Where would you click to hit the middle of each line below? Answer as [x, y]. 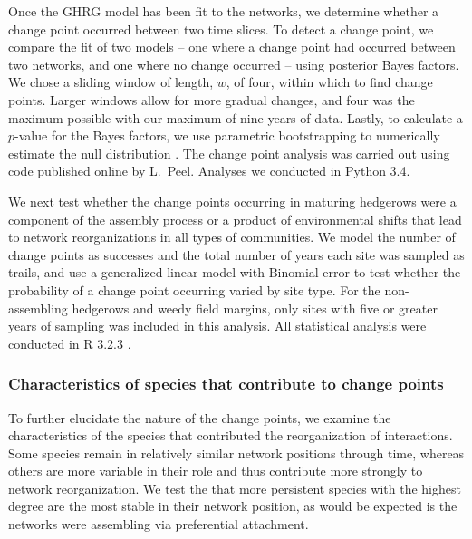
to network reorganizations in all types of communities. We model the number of [232, 237]
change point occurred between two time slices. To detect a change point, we [221, 29]
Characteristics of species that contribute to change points [226, 384]
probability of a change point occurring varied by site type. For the [194, 289]
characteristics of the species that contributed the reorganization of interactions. [231, 435]
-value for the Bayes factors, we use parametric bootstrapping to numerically [227, 135]
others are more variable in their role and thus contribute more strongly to [216, 471]
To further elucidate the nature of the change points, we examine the [200, 417]
